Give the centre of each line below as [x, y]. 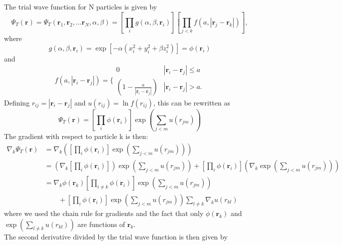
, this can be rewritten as [192, 102]
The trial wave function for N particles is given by [81, 6]
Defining [17, 102]
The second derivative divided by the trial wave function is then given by [116, 236]
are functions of [101, 224]
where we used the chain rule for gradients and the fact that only [104, 213]
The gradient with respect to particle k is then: [76, 136]
